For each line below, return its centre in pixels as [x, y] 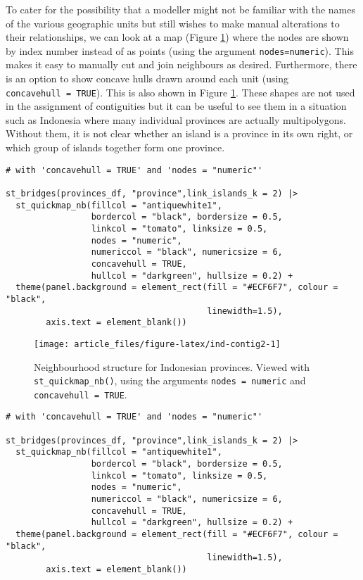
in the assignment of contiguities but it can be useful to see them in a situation [176, 106]
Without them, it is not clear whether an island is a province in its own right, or [179, 133]
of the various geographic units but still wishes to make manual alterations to [173, 23]
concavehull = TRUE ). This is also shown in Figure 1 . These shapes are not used [180, 92]
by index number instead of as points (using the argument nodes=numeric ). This [180, 50]
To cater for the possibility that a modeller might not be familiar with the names [180, 9]
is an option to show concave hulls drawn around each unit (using [147, 78]
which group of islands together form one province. [115, 147]
